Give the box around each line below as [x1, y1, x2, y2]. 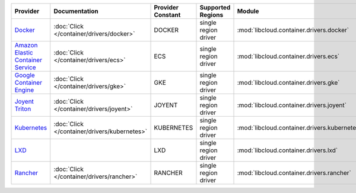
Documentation [53, 7, 98, 15]
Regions [199, 11, 224, 19]
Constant [154, 11, 181, 19]
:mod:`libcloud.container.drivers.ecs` [237, 52, 340, 60]
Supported [199, 4, 231, 11]
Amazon [14, 41, 38, 49]
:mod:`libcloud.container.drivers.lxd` [237, 146, 338, 154]
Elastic [14, 49, 33, 56]
